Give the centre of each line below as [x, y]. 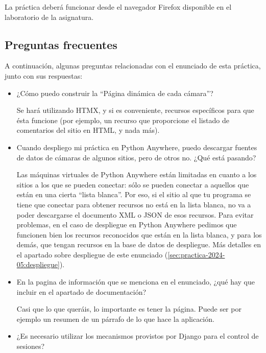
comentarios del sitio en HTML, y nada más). [88, 130]
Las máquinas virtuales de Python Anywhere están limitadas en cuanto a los [137, 174]
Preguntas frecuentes [61, 44]
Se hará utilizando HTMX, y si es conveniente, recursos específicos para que [135, 110]
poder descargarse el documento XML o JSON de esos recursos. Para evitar [135, 214]
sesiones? [31, 346]
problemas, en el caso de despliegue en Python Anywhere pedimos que [127, 225]
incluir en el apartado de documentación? [81, 291]
